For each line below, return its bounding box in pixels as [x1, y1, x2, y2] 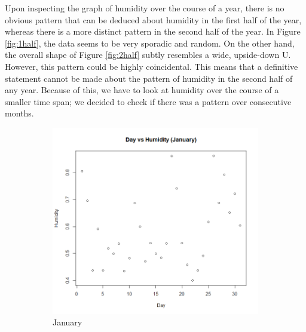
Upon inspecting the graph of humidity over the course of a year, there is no [5, 2, 284, 14]
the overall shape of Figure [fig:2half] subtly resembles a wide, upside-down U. [5, 48, 291, 61]
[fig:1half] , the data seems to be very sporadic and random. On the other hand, [5, 36, 295, 49]
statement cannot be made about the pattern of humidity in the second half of [5, 72, 293, 84]
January [53, 316, 82, 328]
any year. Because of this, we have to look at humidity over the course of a [5, 84, 279, 96]
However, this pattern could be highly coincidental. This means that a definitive [5, 60, 298, 72]
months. [5, 107, 34, 119]
